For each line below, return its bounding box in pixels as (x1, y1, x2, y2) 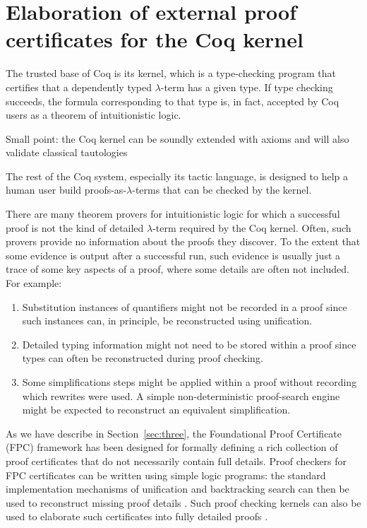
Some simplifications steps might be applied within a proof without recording (22, 375, 357, 389)
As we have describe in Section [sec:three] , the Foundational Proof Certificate (6, 426, 342, 440)
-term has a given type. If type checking (160, 79, 333, 94)
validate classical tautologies (6, 145, 128, 160)
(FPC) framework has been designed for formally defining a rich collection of (6, 440, 338, 454)
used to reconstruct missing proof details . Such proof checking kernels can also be (6, 495, 361, 510)
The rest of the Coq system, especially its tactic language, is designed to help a (6, 168, 349, 183)
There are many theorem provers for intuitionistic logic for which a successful (6, 206, 340, 221)
